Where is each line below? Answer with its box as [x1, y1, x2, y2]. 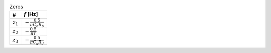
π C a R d [30, 39, 44, 46]
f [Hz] [23, 11, 38, 18]
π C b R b [30, 22, 44, 28]
